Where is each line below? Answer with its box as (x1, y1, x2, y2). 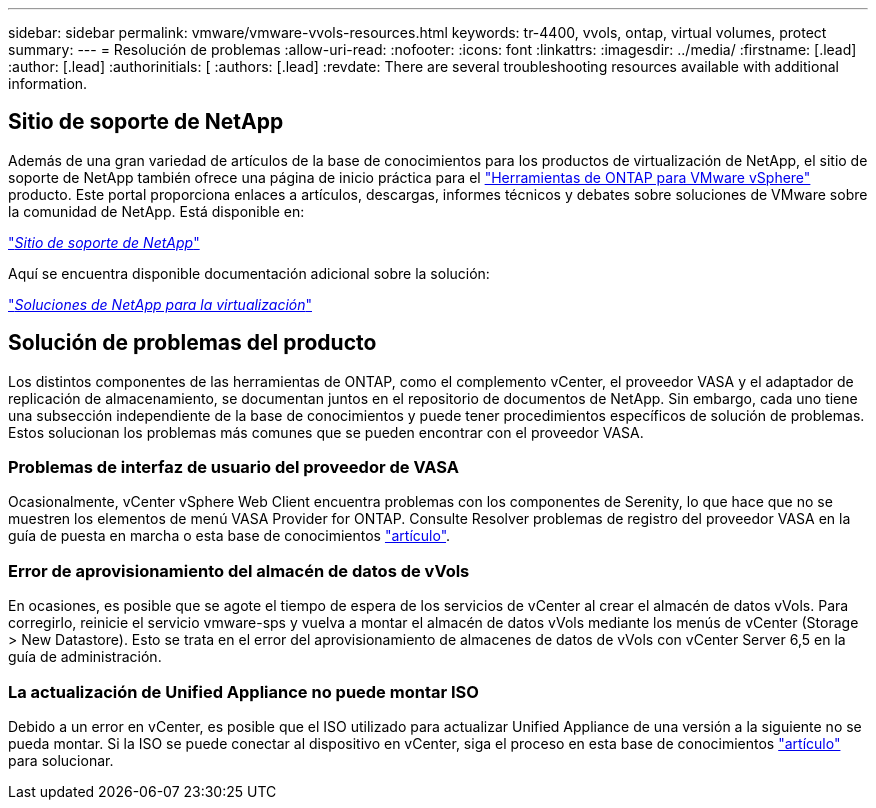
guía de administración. (8, 648, 162, 666)
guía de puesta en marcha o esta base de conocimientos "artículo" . (8, 527, 451, 545)
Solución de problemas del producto (8, 330, 377, 356)
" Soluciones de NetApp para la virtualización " (8, 295, 312, 313)
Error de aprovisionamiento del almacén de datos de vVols (8, 560, 470, 581)
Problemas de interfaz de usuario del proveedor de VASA (8, 457, 459, 478)
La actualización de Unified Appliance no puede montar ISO (8, 681, 479, 702)
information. (8, 75, 88, 92)
